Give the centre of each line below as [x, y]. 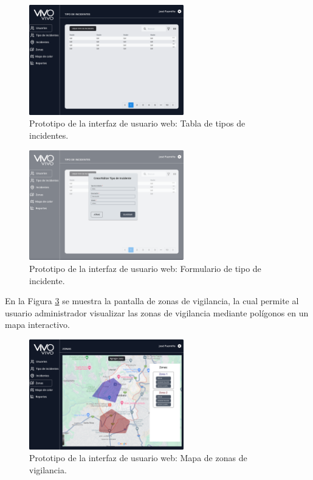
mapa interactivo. [37, 325]
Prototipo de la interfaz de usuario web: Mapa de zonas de [138, 458]
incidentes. [49, 135]
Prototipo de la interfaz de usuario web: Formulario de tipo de [145, 269]
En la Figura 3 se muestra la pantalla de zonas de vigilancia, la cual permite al [152, 301]
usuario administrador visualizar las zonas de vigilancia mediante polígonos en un [157, 312]
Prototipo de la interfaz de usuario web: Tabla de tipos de [137, 123]
